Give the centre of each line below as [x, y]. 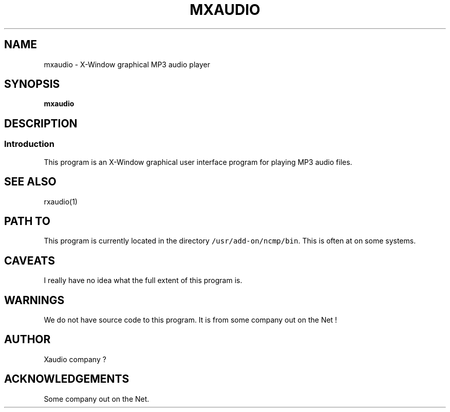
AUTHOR [27, 340]
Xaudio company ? [75, 359]
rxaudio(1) [61, 201]
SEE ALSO [30, 182]
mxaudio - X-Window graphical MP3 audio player [127, 64]
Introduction [29, 144]
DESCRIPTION [41, 123]
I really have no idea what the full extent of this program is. [143, 280]
